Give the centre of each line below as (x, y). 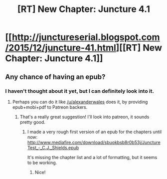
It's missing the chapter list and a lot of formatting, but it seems (92, 157)
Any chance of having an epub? (55, 77)
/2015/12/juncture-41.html (61, 48)
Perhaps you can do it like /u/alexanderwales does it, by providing (80, 102)
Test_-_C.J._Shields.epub (53, 148)
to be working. (42, 163)
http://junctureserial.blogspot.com (86, 37)
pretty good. (33, 122)
